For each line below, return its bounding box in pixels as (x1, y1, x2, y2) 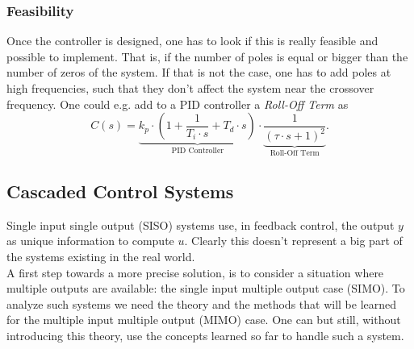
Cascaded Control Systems (6, 178, 234, 203)
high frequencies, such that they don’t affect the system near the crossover (6, 80, 374, 96)
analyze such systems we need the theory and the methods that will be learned (6, 295, 397, 312)
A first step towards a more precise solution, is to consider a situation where (6, 264, 384, 280)
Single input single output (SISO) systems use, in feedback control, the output (6, 216, 395, 233)
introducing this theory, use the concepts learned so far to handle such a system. (6, 326, 404, 343)
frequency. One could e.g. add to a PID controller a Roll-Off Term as (6, 95, 349, 112)
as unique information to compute (6, 232, 174, 249)
